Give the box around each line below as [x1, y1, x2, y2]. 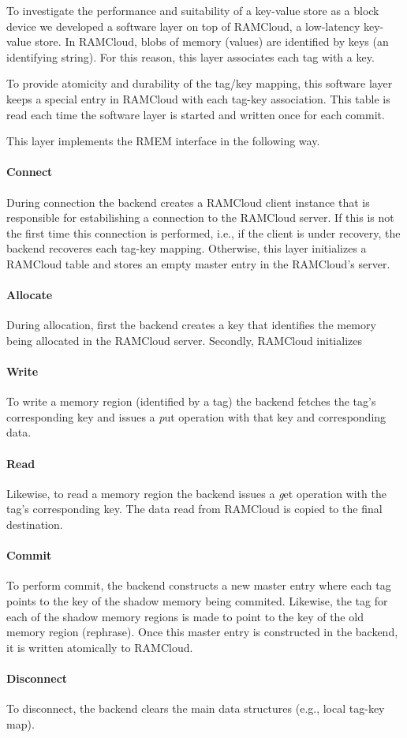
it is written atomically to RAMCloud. [6, 639, 193, 655]
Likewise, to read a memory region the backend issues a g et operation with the [6, 485, 386, 501]
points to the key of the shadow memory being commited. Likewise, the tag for [6, 593, 388, 609]
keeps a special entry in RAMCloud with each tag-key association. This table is [6, 90, 390, 107]
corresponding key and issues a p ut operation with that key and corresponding [6, 408, 386, 425]
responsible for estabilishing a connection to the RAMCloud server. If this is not [6, 209, 394, 226]
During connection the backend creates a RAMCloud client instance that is [6, 193, 370, 210]
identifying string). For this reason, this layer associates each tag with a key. [6, 48, 375, 65]
